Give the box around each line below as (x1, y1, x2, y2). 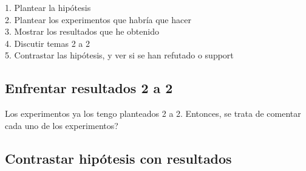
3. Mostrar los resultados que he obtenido (5, 25, 159, 38)
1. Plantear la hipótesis (5, 1, 91, 13)
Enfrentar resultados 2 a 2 (5, 79, 173, 97)
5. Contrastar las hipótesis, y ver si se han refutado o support (5, 49, 234, 61)
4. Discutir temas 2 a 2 (5, 37, 90, 49)
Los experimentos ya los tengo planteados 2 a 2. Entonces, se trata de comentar (5, 107, 301, 120)
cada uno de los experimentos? (5, 119, 118, 131)
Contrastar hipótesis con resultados (5, 148, 232, 167)
